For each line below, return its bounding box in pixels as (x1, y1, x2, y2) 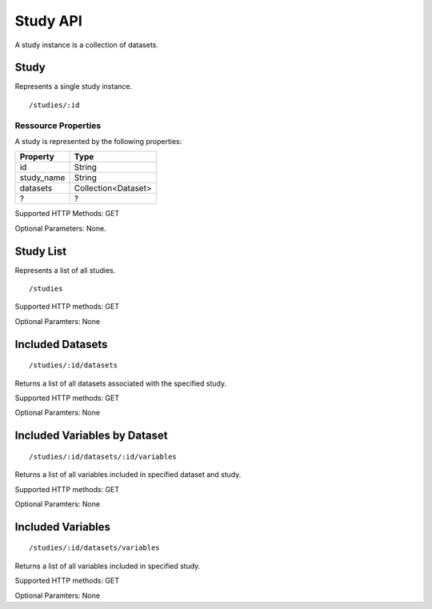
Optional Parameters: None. (14, 223, 107, 233)
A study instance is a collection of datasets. (14, 40, 159, 50)
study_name (19, 172, 66, 183)
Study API (14, 12, 83, 30)
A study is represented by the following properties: (14, 136, 182, 146)
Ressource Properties (14, 120, 102, 131)
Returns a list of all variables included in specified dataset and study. (14, 470, 242, 479)
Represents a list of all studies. (14, 265, 116, 275)
